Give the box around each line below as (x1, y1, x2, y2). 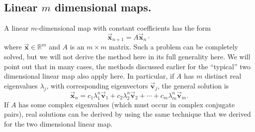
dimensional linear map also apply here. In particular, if (4, 71, 174, 81)
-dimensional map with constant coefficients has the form (37, 23, 211, 33)
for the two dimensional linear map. (4, 118, 113, 129)
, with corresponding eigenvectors (46, 80, 148, 90)
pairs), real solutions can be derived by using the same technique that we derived (4, 109, 251, 119)
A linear (4, 23, 29, 33)
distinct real (204, 71, 242, 81)
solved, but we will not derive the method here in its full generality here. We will (4, 51, 251, 62)
